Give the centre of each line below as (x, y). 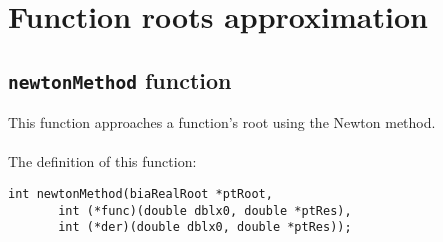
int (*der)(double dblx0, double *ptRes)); (205, 227)
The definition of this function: (102, 161)
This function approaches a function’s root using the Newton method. (222, 122)
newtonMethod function (120, 79)
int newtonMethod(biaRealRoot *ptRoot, (140, 193)
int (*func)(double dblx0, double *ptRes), (205, 210)
